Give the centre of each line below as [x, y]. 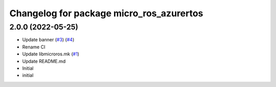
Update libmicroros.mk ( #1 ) [51, 54]
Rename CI [34, 47]
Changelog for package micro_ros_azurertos [106, 13]
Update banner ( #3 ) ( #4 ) [48, 40]
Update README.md [44, 61]
